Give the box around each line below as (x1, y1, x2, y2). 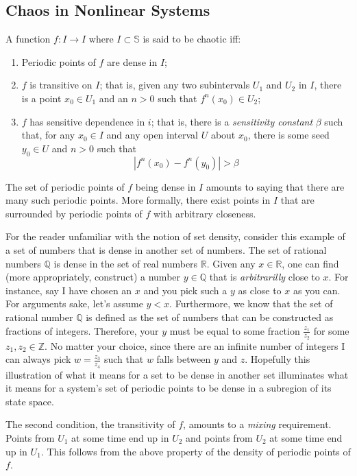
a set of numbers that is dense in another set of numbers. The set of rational (5, 242, 327, 257)
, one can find (282, 256, 339, 270)
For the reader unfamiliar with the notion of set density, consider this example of (5, 229, 345, 243)
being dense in (135, 179, 196, 193)
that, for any (21, 128, 75, 142)
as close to (238, 283, 282, 297)
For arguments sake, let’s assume (5, 296, 143, 311)
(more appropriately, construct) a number (5, 270, 181, 284)
